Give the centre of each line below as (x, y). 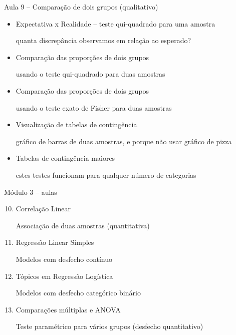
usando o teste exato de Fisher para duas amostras (94, 107)
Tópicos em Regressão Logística (64, 276)
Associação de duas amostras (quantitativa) (83, 225)
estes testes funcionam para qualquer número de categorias (106, 175)
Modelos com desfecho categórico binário (78, 293)
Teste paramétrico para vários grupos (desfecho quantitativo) (109, 326)
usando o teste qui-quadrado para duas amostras (90, 74)
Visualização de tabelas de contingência (76, 124)
